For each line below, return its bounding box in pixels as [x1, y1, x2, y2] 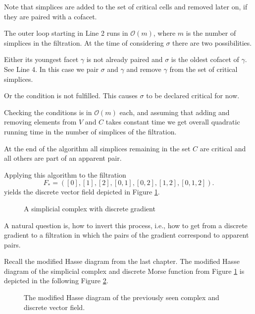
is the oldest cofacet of [171, 54, 239, 64]
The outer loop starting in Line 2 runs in [4, 28, 128, 38]
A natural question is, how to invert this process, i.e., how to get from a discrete [4, 220, 248, 230]
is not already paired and [86, 54, 163, 64]
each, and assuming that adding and [119, 107, 230, 117]
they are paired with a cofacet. [4, 11, 97, 21]
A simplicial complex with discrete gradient [24, 203, 155, 213]
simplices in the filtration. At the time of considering [4, 37, 164, 48]
